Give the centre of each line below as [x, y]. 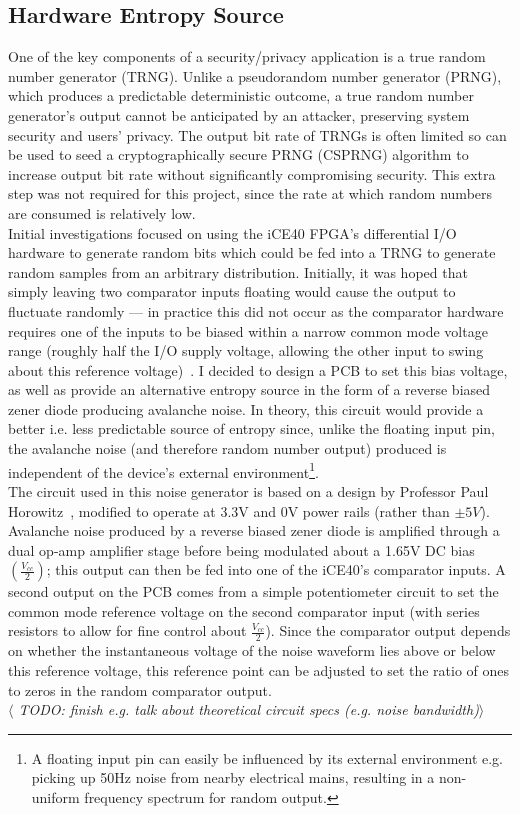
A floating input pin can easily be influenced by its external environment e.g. [267, 757]
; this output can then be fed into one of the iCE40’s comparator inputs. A [276, 569]
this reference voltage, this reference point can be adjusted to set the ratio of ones [259, 669]
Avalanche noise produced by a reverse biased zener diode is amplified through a [254, 530]
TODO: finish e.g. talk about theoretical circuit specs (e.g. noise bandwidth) [248, 709]
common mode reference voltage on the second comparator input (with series [244, 610]
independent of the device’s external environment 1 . [163, 470]
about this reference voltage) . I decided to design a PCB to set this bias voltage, [258, 369]
